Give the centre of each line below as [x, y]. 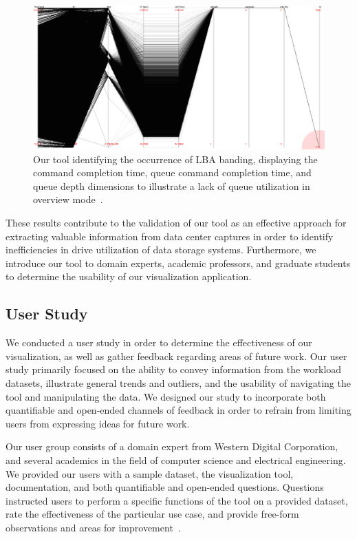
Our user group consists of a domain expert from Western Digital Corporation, [172, 446]
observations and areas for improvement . [93, 527]
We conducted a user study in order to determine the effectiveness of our [159, 342]
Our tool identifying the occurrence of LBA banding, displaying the [175, 159]
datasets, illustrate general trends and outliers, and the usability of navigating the [178, 383]
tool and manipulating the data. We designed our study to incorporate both [166, 396]
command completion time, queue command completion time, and [172, 172]
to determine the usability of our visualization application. [129, 276]
